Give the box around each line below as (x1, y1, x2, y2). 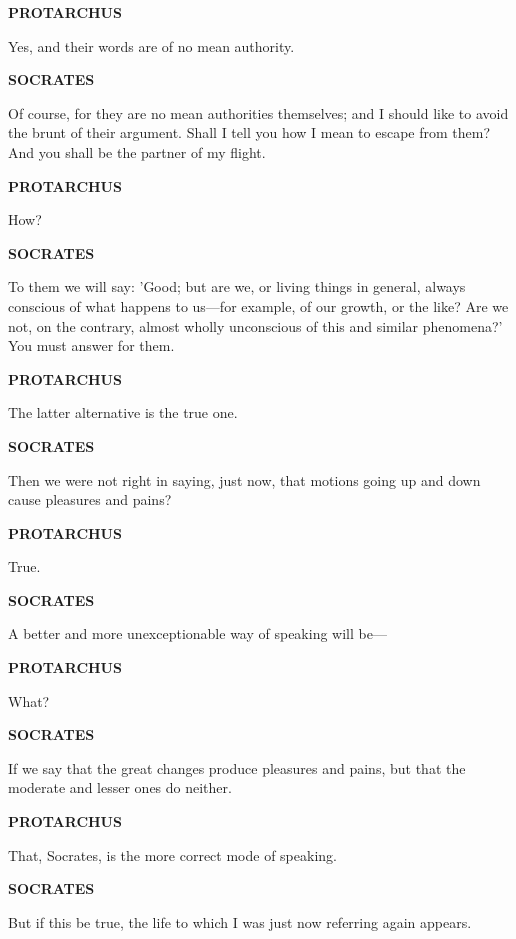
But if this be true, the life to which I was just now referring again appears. (8, 911, 472, 932)
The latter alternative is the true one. (8, 402, 238, 423)
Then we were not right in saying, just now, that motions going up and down (8, 469, 481, 490)
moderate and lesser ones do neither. (8, 777, 232, 798)
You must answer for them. (8, 335, 175, 356)
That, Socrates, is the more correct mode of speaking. (8, 844, 337, 865)
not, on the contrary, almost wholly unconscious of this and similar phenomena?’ (8, 315, 503, 336)
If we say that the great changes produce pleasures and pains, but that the (8, 757, 466, 778)
